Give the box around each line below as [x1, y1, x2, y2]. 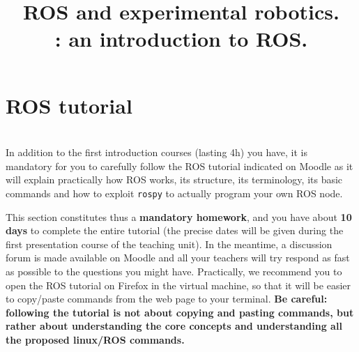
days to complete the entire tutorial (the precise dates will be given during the [6, 223, 344, 238]
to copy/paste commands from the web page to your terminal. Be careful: [6, 291, 328, 306]
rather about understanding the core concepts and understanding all [6, 319, 342, 333]
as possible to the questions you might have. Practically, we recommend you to [6, 263, 342, 278]
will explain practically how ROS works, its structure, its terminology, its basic [6, 172, 343, 187]
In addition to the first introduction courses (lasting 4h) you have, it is [6, 145, 307, 160]
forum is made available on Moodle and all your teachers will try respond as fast [6, 250, 350, 265]
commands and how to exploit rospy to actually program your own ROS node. [6, 185, 343, 200]
